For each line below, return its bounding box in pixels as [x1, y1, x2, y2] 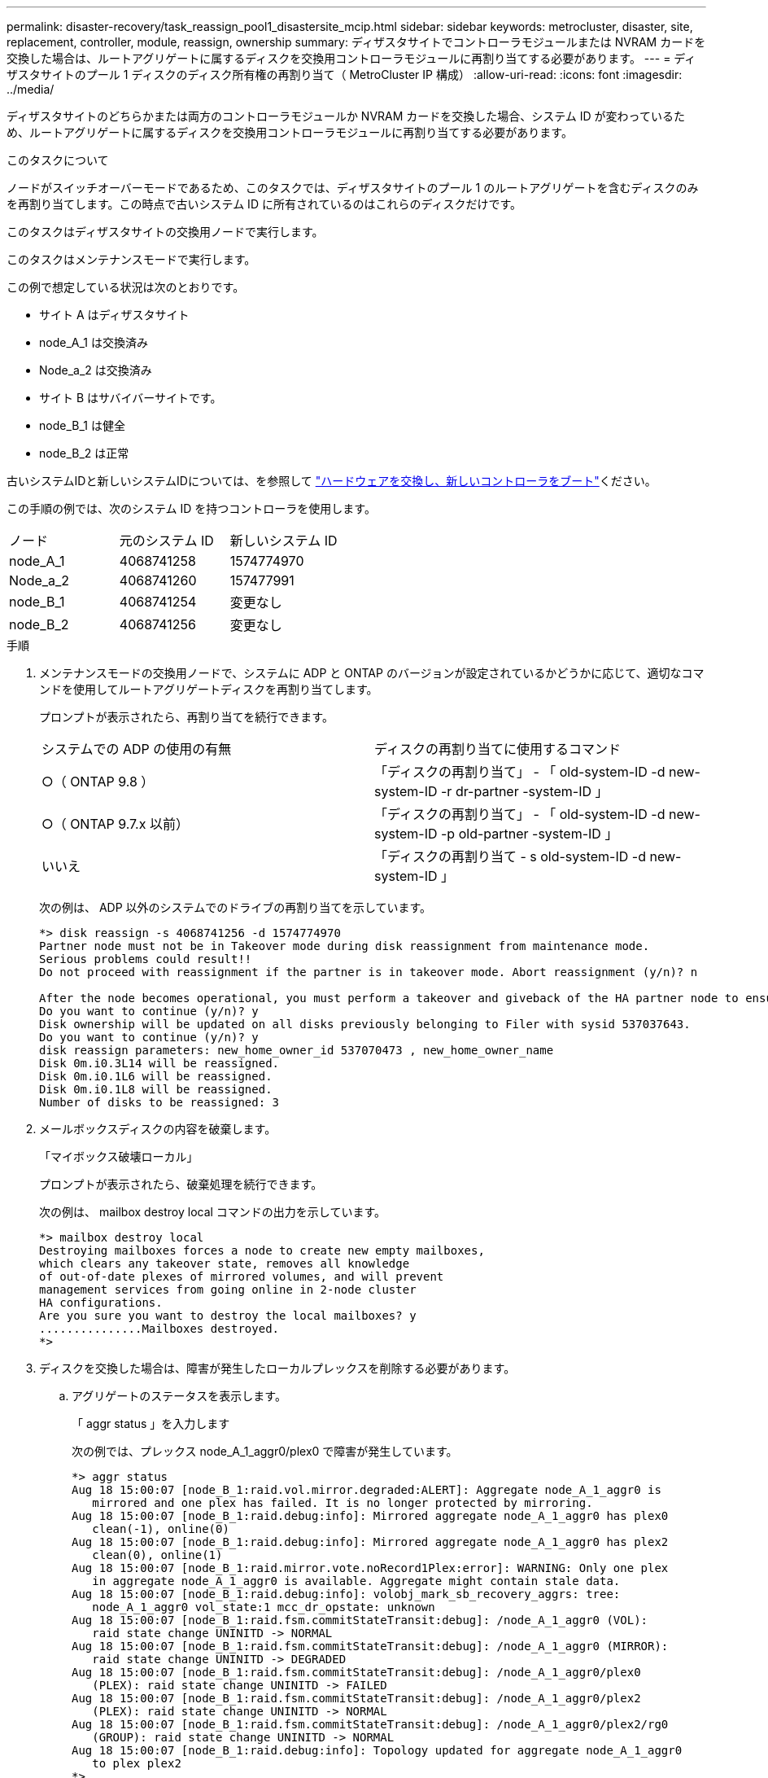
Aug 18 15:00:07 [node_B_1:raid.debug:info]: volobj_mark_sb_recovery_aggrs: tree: [72, 1587, 621, 1601]
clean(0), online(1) [92, 1548, 223, 1561]
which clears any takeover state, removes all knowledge [39, 1257, 410, 1270]
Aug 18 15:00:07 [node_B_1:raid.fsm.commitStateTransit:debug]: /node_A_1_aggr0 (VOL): [72, 1614, 648, 1627]
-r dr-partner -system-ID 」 [441, 783, 609, 799]
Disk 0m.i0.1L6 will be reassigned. [39, 1070, 273, 1083]
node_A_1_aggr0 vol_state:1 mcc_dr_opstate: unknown [92, 1601, 435, 1614]
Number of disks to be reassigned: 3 [39, 1096, 280, 1109]
